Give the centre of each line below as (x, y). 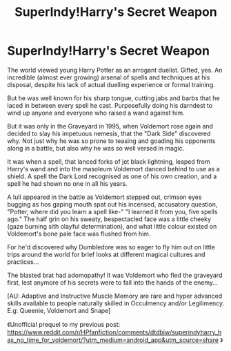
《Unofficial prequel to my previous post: (64, 324)
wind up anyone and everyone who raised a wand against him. (96, 113)
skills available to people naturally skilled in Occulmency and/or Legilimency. (116, 303)
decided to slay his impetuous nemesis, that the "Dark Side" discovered (109, 133)
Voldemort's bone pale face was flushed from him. (79, 234)
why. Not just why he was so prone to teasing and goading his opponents (111, 141)
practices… (23, 262)
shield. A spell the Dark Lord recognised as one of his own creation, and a (112, 176)
